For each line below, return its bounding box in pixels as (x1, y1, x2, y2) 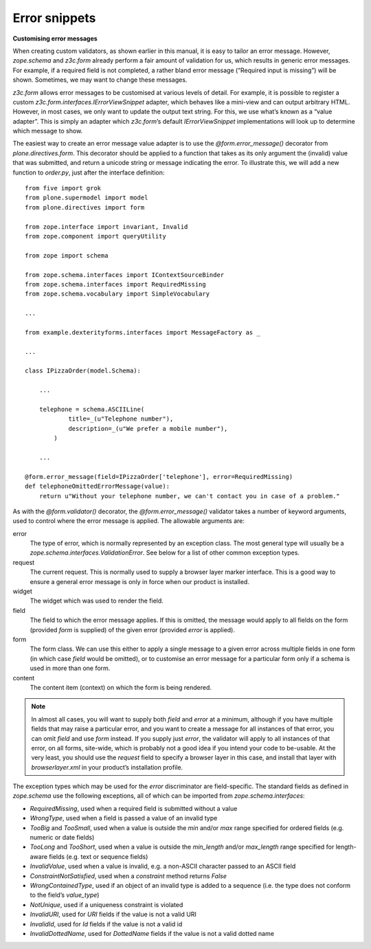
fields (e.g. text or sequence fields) (49, 852, 148, 860)
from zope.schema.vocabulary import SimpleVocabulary (25, 290, 210, 298)
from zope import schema (25, 252, 109, 259)
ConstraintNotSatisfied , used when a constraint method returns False (30, 871, 227, 880)
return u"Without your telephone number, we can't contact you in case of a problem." (38, 492, 340, 500)
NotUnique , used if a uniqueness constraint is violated (30, 900, 183, 908)
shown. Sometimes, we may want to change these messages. (12, 76, 188, 84)
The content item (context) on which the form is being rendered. (30, 683, 212, 691)
